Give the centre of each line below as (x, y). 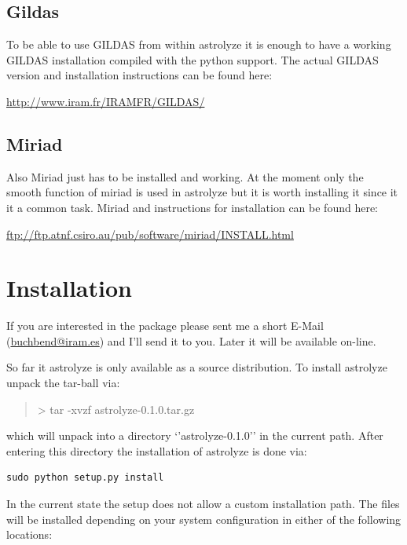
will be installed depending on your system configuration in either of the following (204, 519)
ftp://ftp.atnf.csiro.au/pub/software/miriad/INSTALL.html (150, 234)
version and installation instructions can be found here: (139, 75)
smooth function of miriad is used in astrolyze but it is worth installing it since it (202, 192)
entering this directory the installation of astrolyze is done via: (157, 450)
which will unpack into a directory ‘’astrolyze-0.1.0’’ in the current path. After (195, 435)
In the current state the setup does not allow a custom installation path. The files (203, 504)
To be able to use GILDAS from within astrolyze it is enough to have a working (199, 44)
